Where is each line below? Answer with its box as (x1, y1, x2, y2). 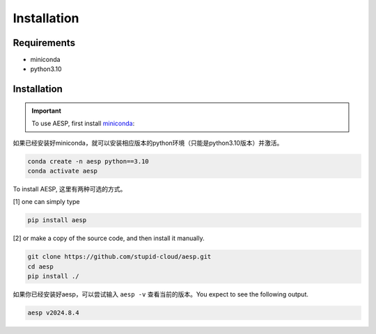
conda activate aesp (27, 167, 97, 175)
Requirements (13, 37, 76, 49)
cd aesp (27, 262, 54, 271)
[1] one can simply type (13, 198, 80, 206)
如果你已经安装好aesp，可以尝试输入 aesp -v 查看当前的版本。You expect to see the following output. (13, 290, 309, 299)
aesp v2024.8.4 (27, 309, 79, 317)
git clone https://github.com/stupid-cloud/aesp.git (27, 253, 212, 261)
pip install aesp (27, 216, 87, 224)
